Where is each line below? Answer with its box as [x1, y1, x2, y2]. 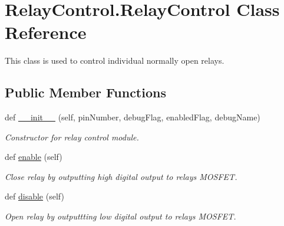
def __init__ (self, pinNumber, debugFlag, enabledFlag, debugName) [5, 111, 260, 123]
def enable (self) [5, 150, 62, 163]
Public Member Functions [5, 83, 166, 101]
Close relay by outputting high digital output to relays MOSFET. [5, 170, 237, 182]
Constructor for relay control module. [5, 130, 139, 143]
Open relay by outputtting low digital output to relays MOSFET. [5, 210, 236, 222]
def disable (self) [5, 190, 64, 202]
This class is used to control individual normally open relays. [5, 54, 224, 67]
